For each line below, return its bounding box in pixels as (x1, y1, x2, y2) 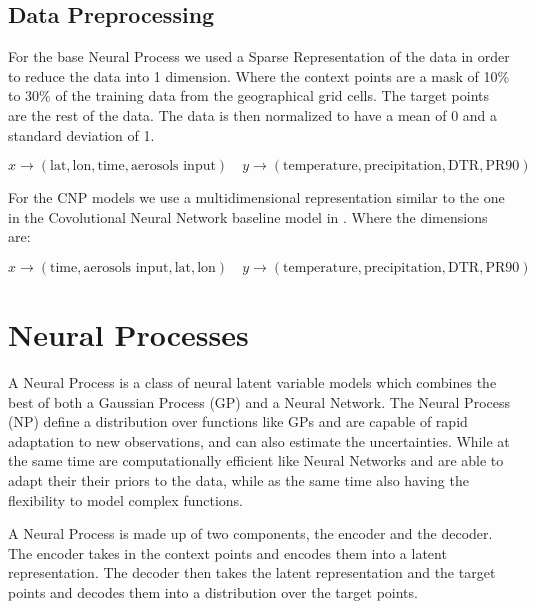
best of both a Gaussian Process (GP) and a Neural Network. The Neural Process (8, 391, 510, 412)
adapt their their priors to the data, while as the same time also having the (8, 470, 469, 491)
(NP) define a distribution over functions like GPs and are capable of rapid (8, 411, 468, 432)
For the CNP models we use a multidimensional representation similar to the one (8, 187, 505, 208)
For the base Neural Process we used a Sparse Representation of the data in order (8, 46, 510, 67)
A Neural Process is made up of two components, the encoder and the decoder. (8, 523, 493, 544)
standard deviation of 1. (8, 124, 155, 145)
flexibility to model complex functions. (8, 489, 243, 510)
